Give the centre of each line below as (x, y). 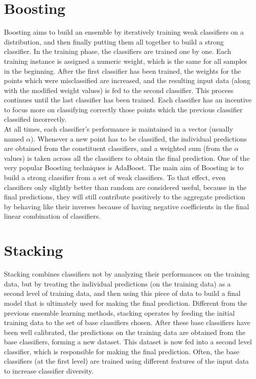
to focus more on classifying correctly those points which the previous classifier (123, 109)
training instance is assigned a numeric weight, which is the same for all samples (126, 61)
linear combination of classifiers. (52, 216)
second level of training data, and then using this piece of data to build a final (122, 293)
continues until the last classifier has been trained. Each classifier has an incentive (128, 100)
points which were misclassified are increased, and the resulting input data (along (127, 80)
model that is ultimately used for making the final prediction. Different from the (126, 303)
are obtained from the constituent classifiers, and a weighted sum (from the (118, 148)
